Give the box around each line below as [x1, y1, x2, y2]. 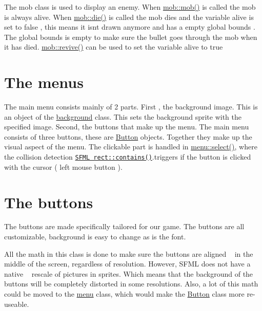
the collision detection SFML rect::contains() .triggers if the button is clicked [4, 151, 251, 162]
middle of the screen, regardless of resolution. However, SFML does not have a [4, 258, 251, 269]
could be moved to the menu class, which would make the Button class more [4, 288, 245, 299]
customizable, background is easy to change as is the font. [4, 231, 186, 242]
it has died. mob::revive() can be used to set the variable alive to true [4, 41, 223, 52]
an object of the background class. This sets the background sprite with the [4, 111, 241, 122]
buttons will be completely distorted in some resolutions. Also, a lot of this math [4, 278, 258, 289]
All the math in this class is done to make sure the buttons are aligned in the [4, 248, 253, 259]
